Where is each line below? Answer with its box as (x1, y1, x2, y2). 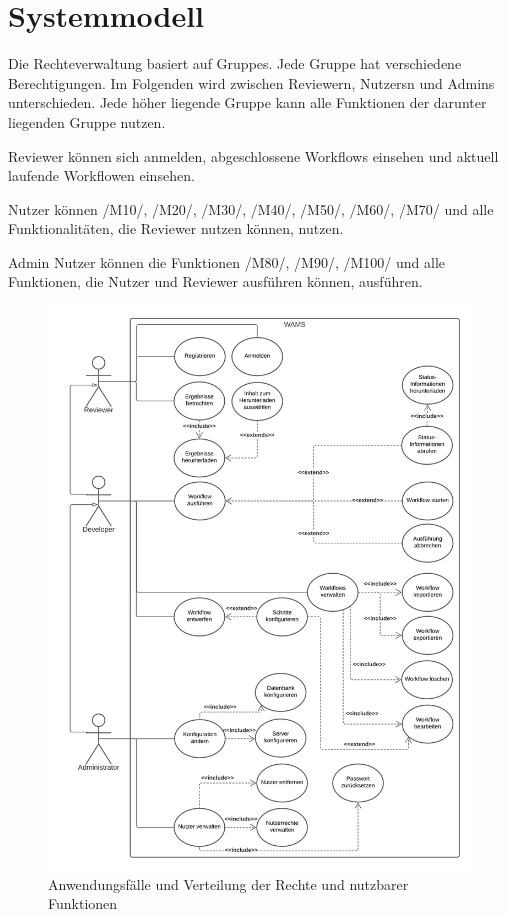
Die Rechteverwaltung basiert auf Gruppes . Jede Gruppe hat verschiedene (8, 53, 462, 74)
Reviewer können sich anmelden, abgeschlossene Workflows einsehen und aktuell (8, 145, 499, 166)
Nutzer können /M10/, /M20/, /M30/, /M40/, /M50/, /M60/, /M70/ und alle (8, 198, 494, 219)
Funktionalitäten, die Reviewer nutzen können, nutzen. (8, 218, 344, 239)
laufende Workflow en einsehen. (8, 165, 195, 186)
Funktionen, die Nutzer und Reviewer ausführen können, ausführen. (8, 271, 423, 292)
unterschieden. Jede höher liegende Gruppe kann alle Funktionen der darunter (8, 92, 487, 113)
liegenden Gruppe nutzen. (8, 111, 166, 132)
